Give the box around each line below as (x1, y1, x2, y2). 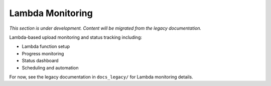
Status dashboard (22, 58, 59, 64)
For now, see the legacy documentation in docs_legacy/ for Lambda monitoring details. (9, 73, 193, 80)
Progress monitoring (22, 50, 64, 56)
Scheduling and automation (22, 64, 79, 70)
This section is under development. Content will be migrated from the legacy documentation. (9, 25, 202, 31)
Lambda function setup (22, 43, 70, 50)
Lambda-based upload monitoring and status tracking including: (9, 34, 143, 40)
